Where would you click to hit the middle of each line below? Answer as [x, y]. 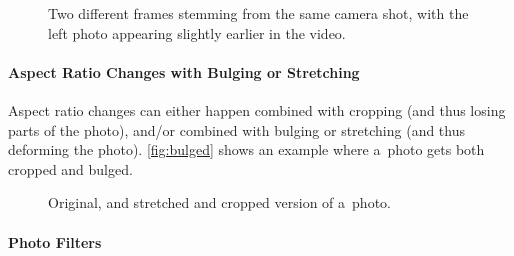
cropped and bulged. [70, 168]
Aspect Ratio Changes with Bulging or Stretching [184, 71]
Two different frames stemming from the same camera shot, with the [258, 13]
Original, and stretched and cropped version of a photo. [219, 202]
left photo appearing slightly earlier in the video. [197, 32]
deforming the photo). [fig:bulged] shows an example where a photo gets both [246, 149]
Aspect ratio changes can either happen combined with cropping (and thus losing [257, 109]
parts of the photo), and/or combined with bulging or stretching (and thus [237, 129]
